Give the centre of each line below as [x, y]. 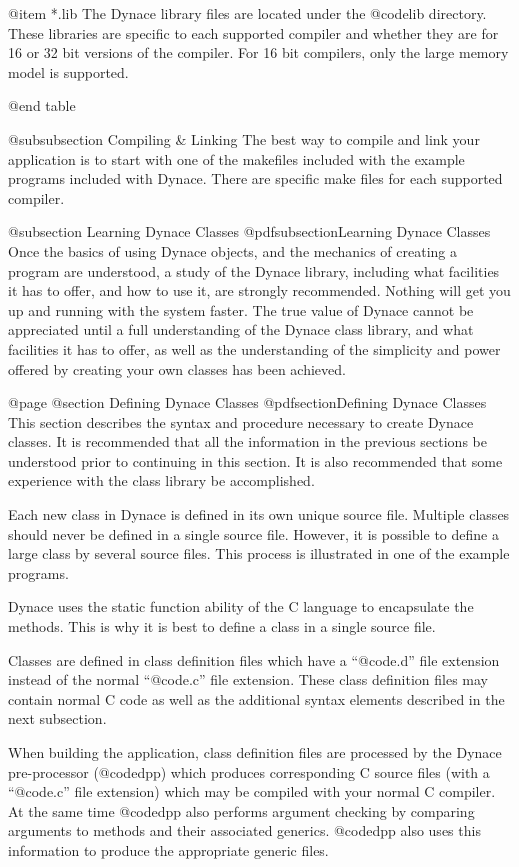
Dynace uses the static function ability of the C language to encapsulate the [241, 606]
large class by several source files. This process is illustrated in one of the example [259, 553]
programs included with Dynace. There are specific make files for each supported [255, 178]
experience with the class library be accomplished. [161, 480]
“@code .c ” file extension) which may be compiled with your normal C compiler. [252, 791]
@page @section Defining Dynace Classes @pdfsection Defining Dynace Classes [247, 402]
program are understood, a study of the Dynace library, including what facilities [254, 270]
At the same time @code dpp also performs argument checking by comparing [241, 810]
